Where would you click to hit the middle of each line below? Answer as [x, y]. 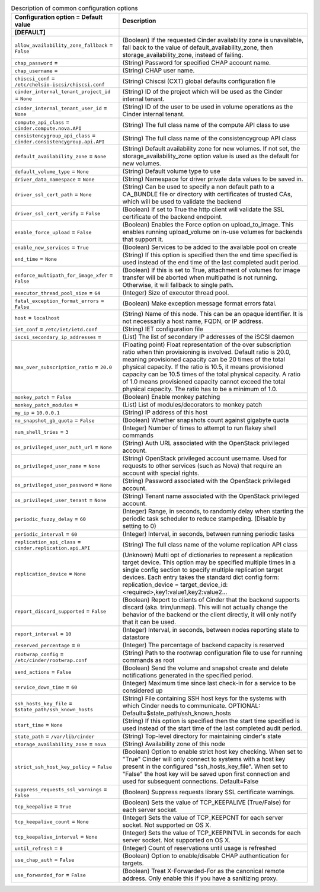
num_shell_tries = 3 [41, 431]
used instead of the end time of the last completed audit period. [211, 263]
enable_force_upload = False [53, 232]
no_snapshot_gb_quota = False [55, 420]
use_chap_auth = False [44, 859]
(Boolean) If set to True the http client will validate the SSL [203, 209]
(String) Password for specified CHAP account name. [197, 63]
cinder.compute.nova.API [48, 128]
